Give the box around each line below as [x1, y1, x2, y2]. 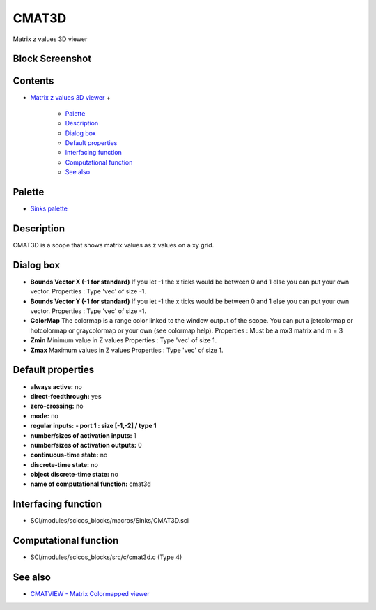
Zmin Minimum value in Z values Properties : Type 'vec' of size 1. [30, 336, 217, 344]
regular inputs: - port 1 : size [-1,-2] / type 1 [30, 422, 157, 430]
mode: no [30, 411, 58, 420]
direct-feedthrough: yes [30, 392, 102, 400]
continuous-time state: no [30, 450, 108, 459]
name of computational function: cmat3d [30, 480, 151, 488]
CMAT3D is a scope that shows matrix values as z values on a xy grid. [13, 241, 214, 250]
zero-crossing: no [30, 402, 84, 411]
